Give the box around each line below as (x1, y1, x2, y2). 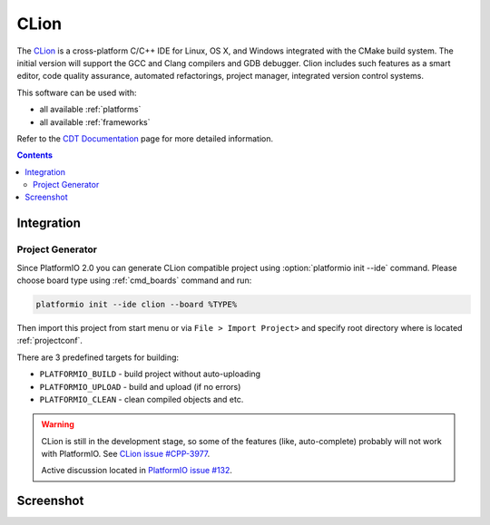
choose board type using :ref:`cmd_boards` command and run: (16, 275, 252, 286)
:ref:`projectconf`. (16, 335, 83, 346)
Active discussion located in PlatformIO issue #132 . (41, 465, 233, 476)
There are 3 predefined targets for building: (16, 352, 180, 363)
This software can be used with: (16, 87, 137, 98)
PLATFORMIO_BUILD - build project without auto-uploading (39, 368, 261, 380)
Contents (16, 150, 54, 160)
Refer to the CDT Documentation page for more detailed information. (16, 132, 274, 144)
